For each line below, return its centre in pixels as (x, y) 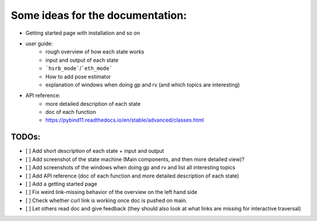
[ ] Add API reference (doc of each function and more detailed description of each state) (132, 176)
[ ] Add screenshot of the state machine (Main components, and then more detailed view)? (135, 159)
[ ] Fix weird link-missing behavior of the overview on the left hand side (112, 192)
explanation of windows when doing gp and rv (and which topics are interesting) (143, 85)
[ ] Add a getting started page (61, 184)
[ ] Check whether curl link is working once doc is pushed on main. (106, 200)
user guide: (39, 43)
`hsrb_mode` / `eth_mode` (79, 68)
